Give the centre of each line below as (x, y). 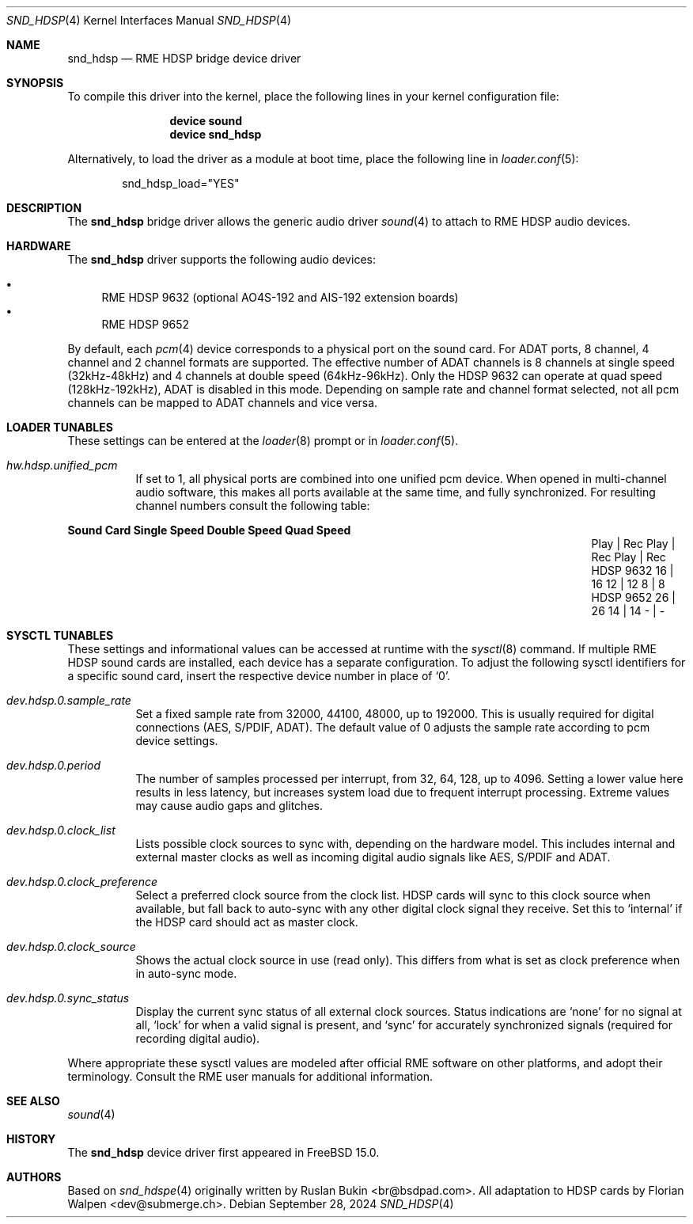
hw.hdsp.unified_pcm (62, 465)
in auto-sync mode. (186, 973)
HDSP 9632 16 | (632, 570)
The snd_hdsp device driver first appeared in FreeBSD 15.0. (223, 1152)
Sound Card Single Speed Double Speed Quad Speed (209, 530)
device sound (206, 121)
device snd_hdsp (216, 134)
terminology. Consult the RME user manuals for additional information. (250, 1076)
